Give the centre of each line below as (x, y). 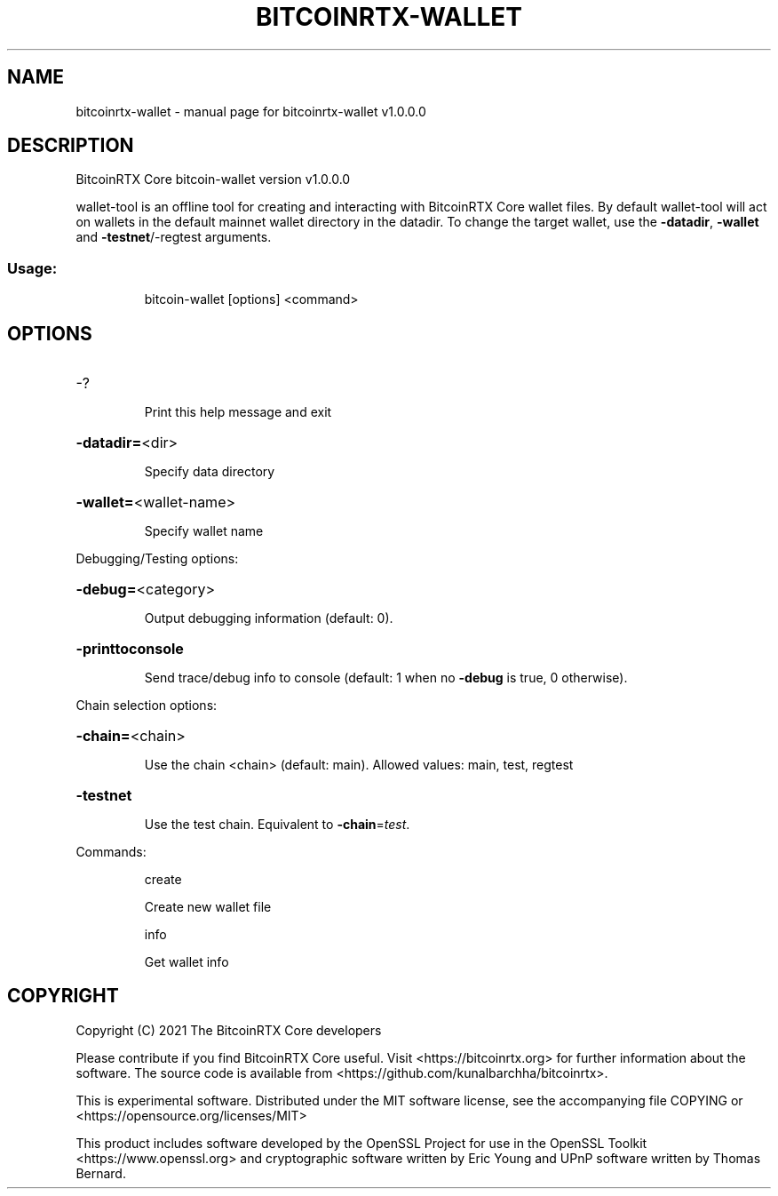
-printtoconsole (130, 649)
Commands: (111, 852)
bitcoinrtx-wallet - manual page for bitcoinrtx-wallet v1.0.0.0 (251, 111)
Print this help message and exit (238, 412)
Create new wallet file (208, 907)
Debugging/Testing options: (157, 559)
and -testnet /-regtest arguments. (174, 237)
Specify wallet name (204, 531)
